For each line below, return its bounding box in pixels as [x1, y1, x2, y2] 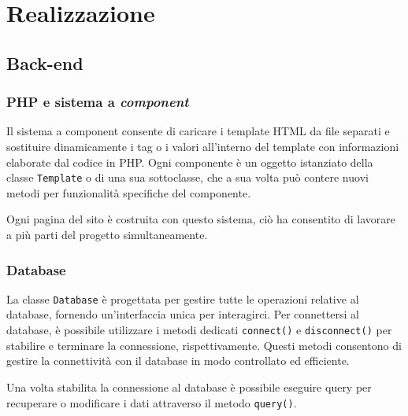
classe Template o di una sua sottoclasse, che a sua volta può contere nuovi [6, 169, 369, 186]
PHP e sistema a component [6, 92, 189, 112]
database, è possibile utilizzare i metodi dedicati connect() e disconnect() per [6, 322, 392, 338]
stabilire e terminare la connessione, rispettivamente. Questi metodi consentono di [6, 337, 402, 353]
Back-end [6, 50, 83, 75]
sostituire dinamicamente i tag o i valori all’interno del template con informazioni [6, 138, 399, 154]
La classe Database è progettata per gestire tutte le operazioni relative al [6, 290, 359, 307]
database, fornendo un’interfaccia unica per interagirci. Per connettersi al [6, 306, 359, 322]
